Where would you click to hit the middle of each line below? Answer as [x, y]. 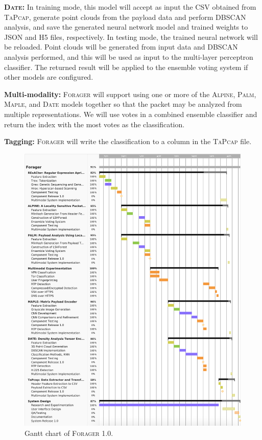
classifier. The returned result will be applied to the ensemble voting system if [126, 67]
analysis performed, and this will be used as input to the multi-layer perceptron [129, 56]
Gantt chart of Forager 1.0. [69, 433]
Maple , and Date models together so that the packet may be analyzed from [123, 104]
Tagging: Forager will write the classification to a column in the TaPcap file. [128, 141]
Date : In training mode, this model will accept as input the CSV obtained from [130, 7]
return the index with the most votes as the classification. [94, 124]
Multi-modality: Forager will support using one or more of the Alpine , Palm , [130, 94]
